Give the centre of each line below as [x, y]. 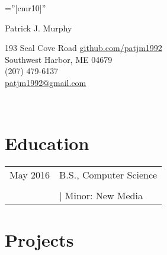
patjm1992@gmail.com [46, 82]
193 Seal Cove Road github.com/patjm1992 [83, 48]
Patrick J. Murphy [38, 28]
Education [47, 143]
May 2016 [30, 175]
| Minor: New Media [101, 196]
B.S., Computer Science [108, 175]
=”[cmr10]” [25, 8]
